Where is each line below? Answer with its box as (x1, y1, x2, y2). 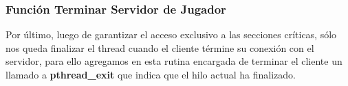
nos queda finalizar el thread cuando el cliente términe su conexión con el (6, 40, 314, 55)
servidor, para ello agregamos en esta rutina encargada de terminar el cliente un (6, 54, 342, 68)
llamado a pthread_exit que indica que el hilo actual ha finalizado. (6, 68, 296, 81)
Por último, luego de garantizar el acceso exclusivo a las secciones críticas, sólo (6, 27, 337, 42)
